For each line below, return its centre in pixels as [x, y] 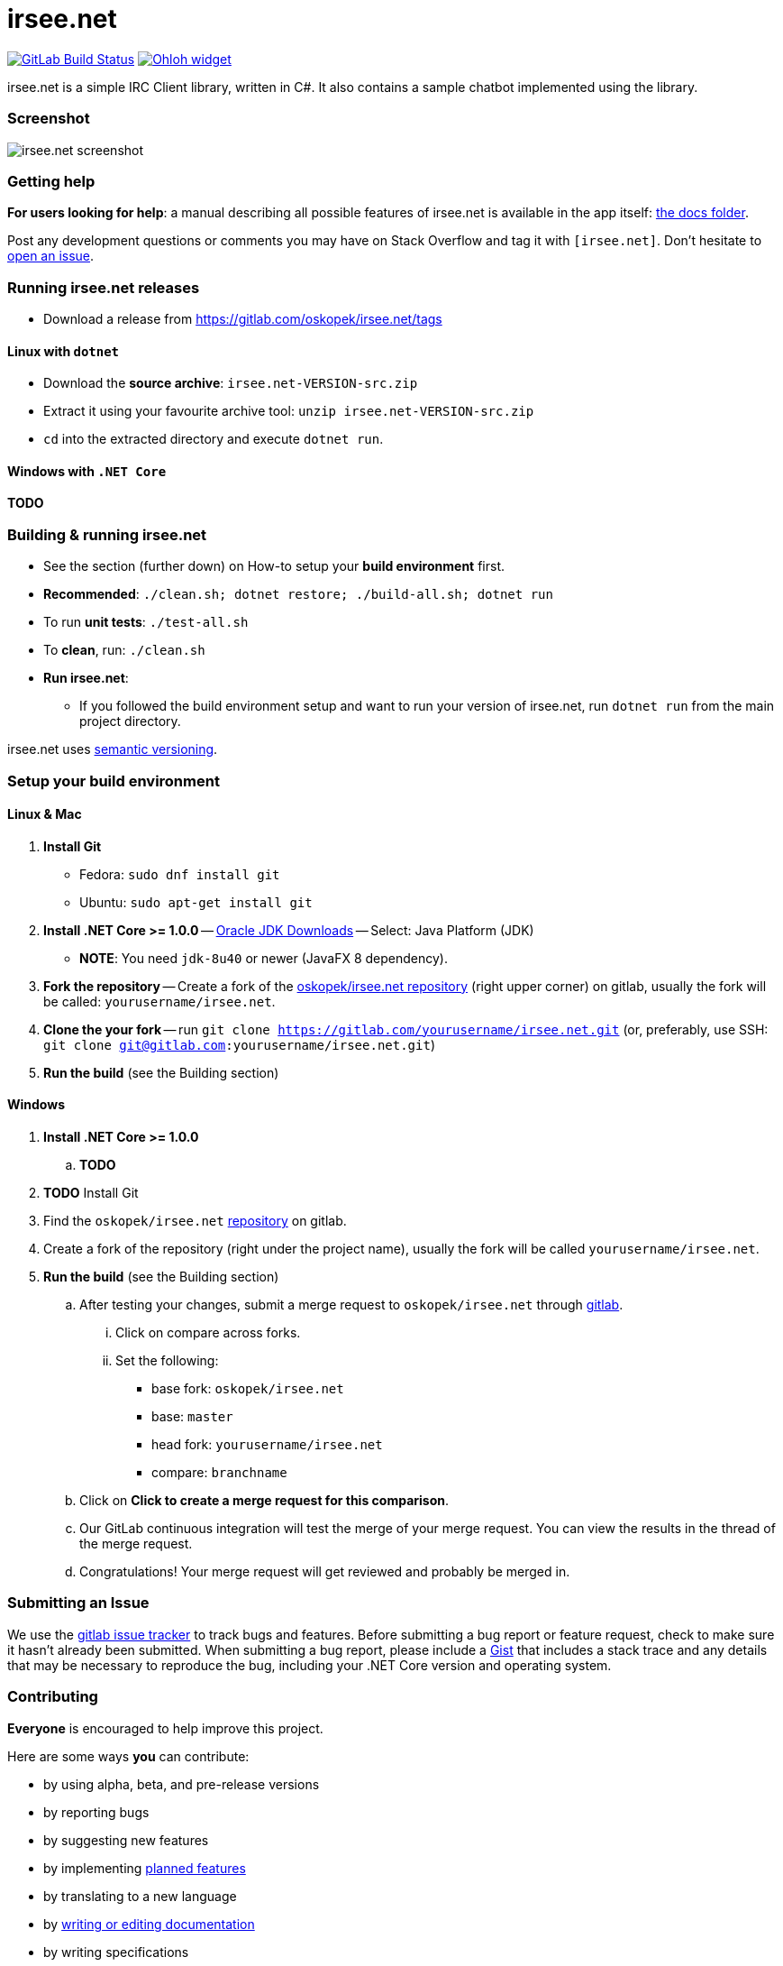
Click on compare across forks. [208, 1332]
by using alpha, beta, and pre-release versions [182, 1784]
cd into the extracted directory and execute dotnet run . [214, 439]
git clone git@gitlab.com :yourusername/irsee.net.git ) [239, 1044]
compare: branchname [219, 1472]
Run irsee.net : [86, 678]
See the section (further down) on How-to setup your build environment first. [274, 566]
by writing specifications [116, 1952]
